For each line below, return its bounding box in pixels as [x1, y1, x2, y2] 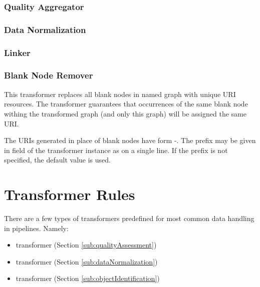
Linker [4, 46, 31, 58]
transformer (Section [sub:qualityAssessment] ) [16, 239, 157, 250]
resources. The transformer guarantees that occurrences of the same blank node [4, 98, 248, 109]
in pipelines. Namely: [4, 222, 69, 233]
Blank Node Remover [4, 69, 93, 81]
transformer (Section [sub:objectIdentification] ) [16, 273, 160, 283]
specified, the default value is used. [4, 154, 111, 165]
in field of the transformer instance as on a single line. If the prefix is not [4, 144, 228, 155]
